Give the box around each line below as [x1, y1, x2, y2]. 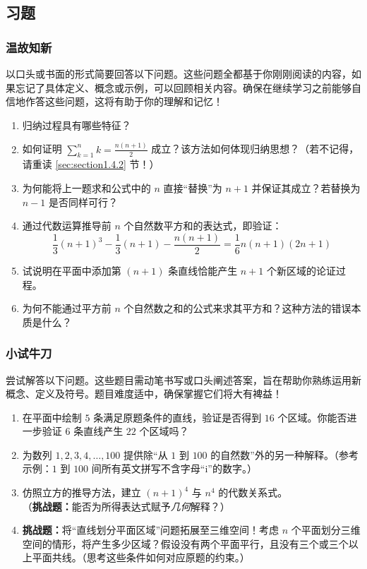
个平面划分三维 [291, 522, 361, 537]
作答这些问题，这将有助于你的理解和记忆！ [25, 94, 223, 109]
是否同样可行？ [48, 194, 118, 209]
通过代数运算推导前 [22, 218, 112, 233]
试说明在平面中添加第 [22, 263, 121, 277]
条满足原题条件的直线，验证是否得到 [93, 409, 262, 424]
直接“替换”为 [163, 181, 222, 196]
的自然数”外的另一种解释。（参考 [210, 447, 359, 462]
